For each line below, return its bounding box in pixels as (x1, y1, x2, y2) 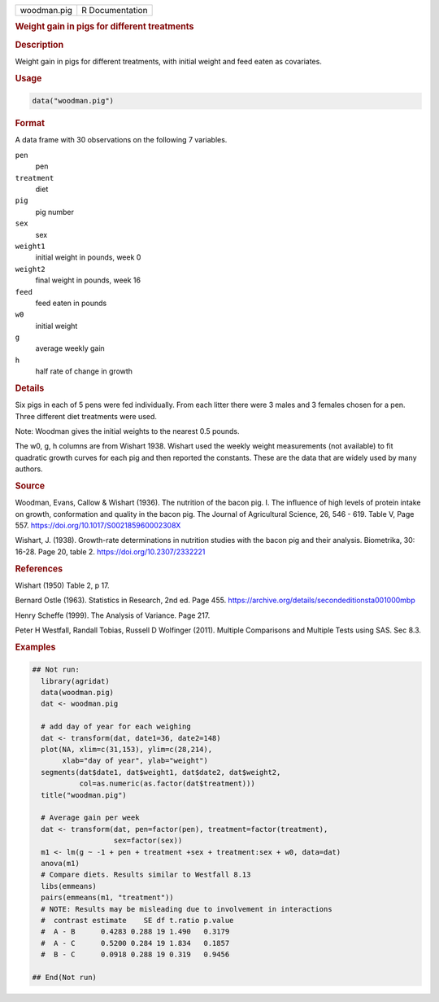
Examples (15, 641, 56, 653)
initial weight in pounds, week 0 (35, 252, 141, 262)
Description (15, 39, 64, 50)
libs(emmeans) (41, 882, 98, 890)
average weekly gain (35, 343, 105, 353)
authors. (15, 464, 44, 474)
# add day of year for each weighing (41, 722, 191, 732)
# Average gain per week (41, 813, 140, 822)
